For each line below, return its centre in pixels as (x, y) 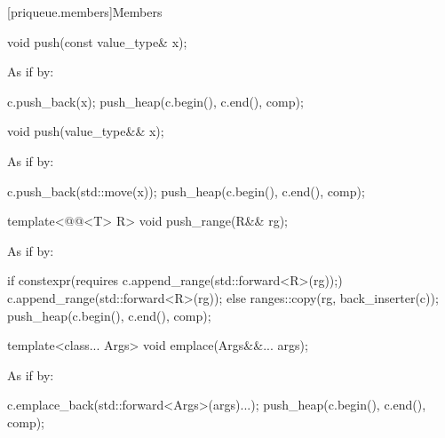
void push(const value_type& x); (97, 41)
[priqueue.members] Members (85, 12)
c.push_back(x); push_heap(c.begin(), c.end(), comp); (155, 101)
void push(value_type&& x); (86, 131)
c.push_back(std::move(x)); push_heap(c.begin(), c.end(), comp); (186, 191)
